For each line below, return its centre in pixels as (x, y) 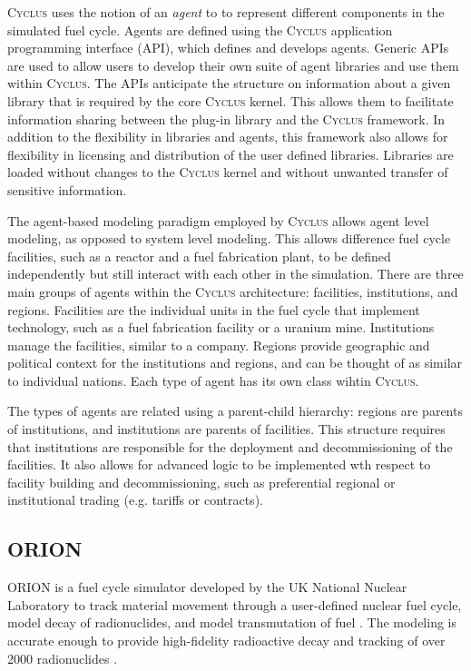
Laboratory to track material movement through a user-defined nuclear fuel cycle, (235, 604)
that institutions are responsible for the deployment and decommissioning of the (230, 446)
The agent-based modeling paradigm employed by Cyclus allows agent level (218, 220)
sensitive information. (67, 189)
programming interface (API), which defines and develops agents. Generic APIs (228, 48)
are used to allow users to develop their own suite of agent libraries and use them (233, 65)
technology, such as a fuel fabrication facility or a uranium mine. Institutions (221, 327)
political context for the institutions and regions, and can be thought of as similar (235, 363)
